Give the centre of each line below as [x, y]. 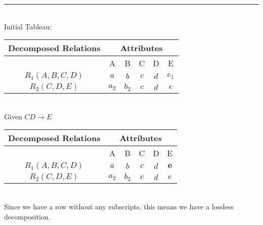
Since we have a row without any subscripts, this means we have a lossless [119, 206]
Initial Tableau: [28, 26]
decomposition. [27, 216]
